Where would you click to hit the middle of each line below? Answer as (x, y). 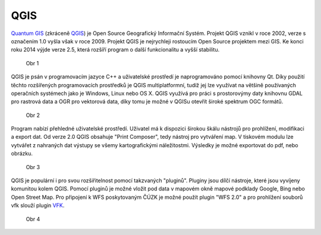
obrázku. (22, 154)
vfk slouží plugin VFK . (38, 205)
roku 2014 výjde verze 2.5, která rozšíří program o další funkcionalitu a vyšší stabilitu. (115, 50)
